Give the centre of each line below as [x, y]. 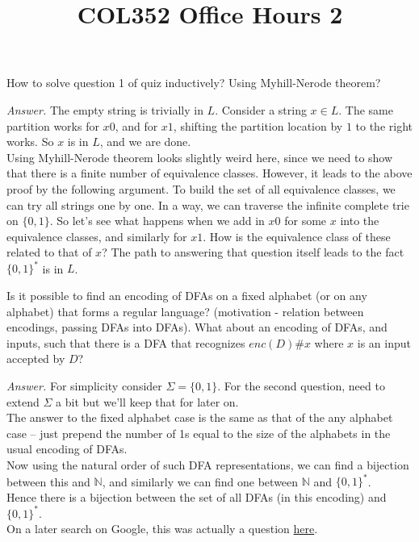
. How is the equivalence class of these [297, 236]
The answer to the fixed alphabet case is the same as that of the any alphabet [200, 417]
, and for [136, 125]
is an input [384, 342]
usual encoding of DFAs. [67, 449]
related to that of [49, 252]
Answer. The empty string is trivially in [105, 109]
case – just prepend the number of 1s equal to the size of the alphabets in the [199, 433]
